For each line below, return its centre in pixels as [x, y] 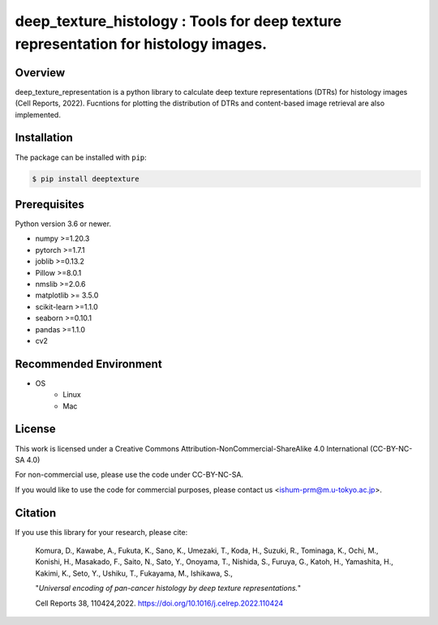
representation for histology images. [141, 44]
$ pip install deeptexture [86, 179]
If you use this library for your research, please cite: [101, 532]
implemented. [38, 114]
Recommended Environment [88, 364]
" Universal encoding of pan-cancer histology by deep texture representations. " [168, 589]
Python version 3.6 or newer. [63, 224]
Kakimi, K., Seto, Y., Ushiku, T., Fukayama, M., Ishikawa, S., [134, 573]
